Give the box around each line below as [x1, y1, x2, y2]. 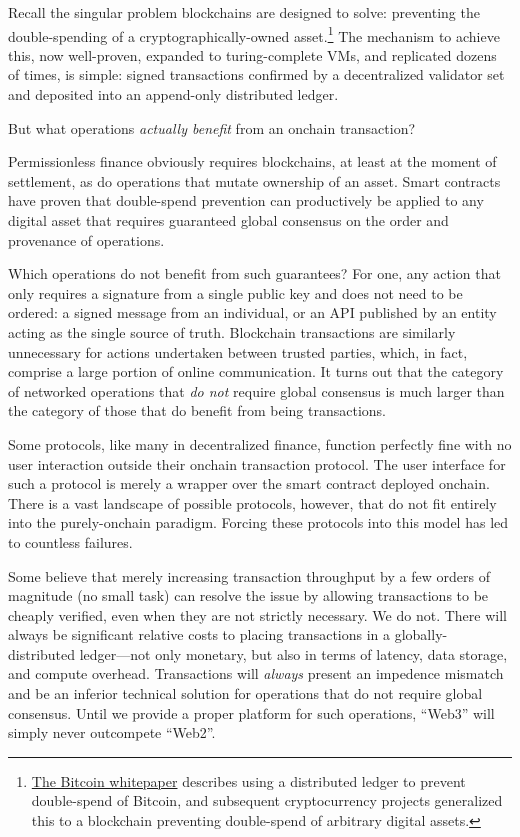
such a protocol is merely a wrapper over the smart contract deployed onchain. [8, 473, 490, 494]
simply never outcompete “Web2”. [8, 722, 216, 743]
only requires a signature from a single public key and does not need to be [8, 282, 463, 303]
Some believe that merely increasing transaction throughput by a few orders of [8, 565, 490, 586]
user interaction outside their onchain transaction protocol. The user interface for [8, 453, 506, 474]
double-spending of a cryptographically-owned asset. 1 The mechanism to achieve [8, 22, 500, 46]
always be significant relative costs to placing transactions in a [8, 624, 391, 645]
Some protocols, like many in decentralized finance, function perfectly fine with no [8, 433, 512, 454]
